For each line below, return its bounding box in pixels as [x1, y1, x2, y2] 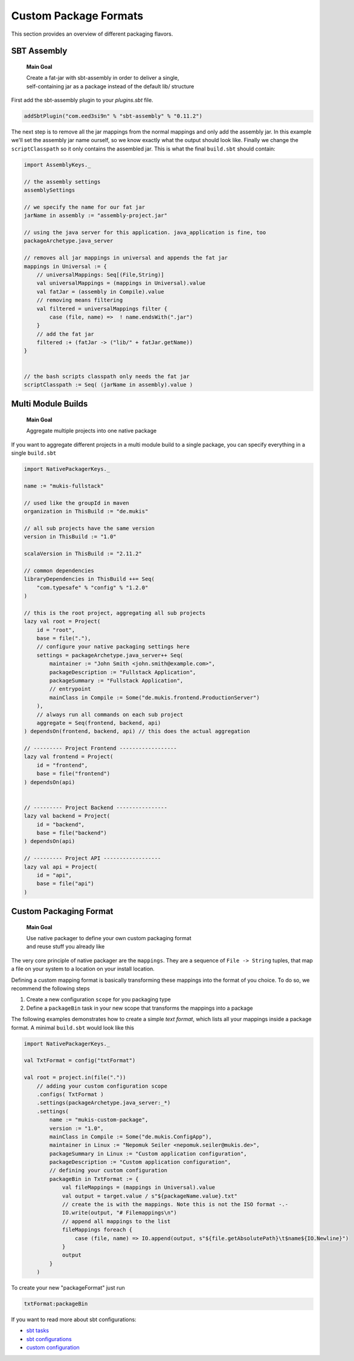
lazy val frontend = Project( [24, 753, 114, 760]
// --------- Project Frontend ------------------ [24, 745, 178, 752]
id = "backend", [36, 821, 85, 828]
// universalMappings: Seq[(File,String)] [36, 271, 164, 278]
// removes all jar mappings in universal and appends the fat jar [24, 255, 228, 261]
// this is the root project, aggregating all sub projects [24, 609, 206, 616]
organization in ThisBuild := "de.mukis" [24, 508, 149, 515]
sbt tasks [26, 1327, 50, 1334]
